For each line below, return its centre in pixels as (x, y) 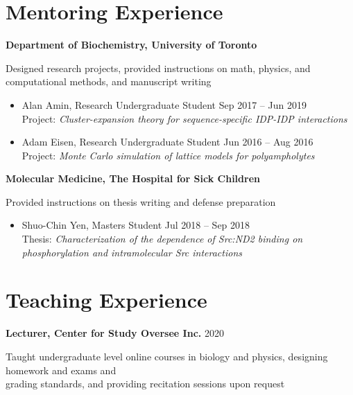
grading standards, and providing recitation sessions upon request (145, 384)
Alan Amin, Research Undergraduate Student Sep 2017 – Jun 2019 (164, 104)
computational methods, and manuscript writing (109, 81)
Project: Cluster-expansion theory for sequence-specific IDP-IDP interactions (184, 118)
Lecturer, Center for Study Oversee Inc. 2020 (115, 333)
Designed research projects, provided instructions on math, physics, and (158, 68)
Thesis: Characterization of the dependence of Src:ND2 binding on (162, 239)
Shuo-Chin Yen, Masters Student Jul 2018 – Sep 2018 (136, 225)
